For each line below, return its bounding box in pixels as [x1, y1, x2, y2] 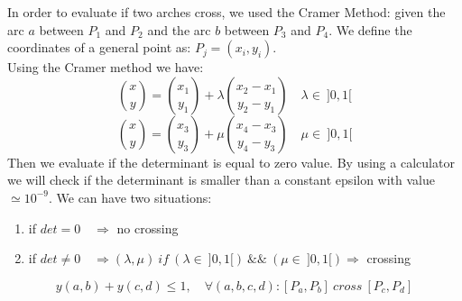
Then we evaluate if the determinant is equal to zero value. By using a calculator [7, 152, 455, 171]
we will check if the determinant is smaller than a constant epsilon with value [7, 170, 436, 189]
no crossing [116, 218, 179, 237]
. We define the [328, 20, 412, 39]
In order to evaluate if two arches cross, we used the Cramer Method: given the [7, 3, 446, 21]
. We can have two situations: [48, 187, 212, 206]
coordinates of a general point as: [7, 38, 191, 57]
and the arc [147, 20, 211, 39]
